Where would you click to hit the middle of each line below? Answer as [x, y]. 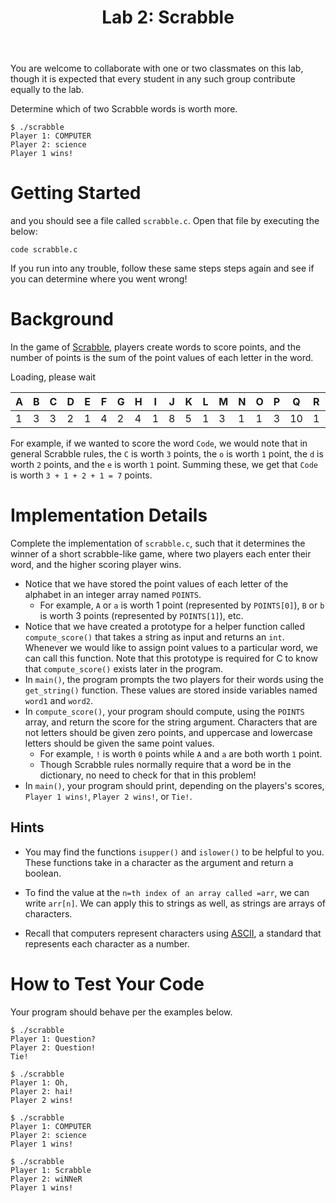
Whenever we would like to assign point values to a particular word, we [171, 647]
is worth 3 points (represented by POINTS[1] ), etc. [141, 615]
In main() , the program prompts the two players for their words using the [174, 679]
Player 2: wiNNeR [46, 1179]
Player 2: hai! [42, 1091]
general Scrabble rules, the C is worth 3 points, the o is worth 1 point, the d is [167, 454]
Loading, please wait [53, 377]
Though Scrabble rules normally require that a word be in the [165, 764]
